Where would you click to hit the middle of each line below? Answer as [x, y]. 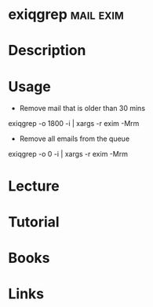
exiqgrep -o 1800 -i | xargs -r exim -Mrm [74, 124]
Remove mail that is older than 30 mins [82, 109]
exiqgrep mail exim [66, 15]
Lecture [34, 186]
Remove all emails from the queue [75, 139]
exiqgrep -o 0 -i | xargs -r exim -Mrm [68, 154]
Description [47, 51]
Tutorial [34, 222]
